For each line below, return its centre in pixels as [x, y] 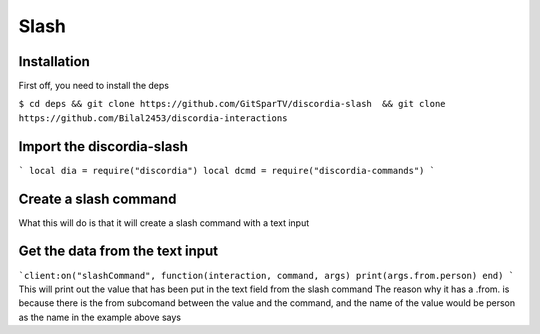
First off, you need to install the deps [94, 86]
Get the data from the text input [118, 251]
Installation [54, 61]
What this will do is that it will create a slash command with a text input [164, 222]
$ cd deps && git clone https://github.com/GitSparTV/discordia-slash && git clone [232, 104]
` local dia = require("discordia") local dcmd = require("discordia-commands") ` [226, 170]
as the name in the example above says [100, 317]
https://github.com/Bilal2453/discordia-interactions [153, 118]
